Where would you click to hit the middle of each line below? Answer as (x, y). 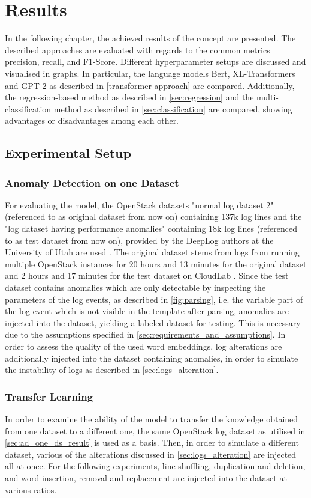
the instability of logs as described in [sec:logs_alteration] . (112, 370)
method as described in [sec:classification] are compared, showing (173, 108)
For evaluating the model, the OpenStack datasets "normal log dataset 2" (139, 205)
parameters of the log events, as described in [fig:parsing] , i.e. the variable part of (154, 299)
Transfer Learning (49, 396)
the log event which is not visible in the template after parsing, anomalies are (147, 311)
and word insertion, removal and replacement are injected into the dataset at (146, 477)
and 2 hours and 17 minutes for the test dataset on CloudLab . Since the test (147, 275)
